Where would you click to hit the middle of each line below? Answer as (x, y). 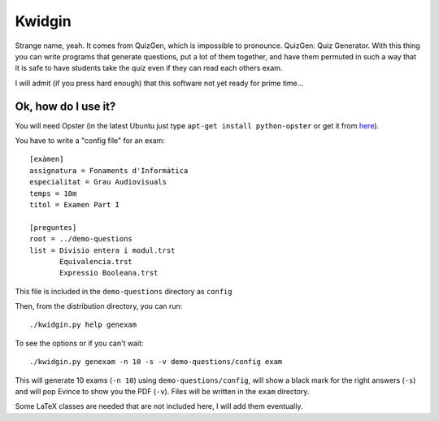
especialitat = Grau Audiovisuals (98, 182)
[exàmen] (47, 159)
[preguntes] (53, 227)
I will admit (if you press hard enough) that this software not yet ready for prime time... (159, 83)
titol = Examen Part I (75, 204)
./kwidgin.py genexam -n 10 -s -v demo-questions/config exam (156, 362)
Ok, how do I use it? (65, 106)
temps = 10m (53, 193)
